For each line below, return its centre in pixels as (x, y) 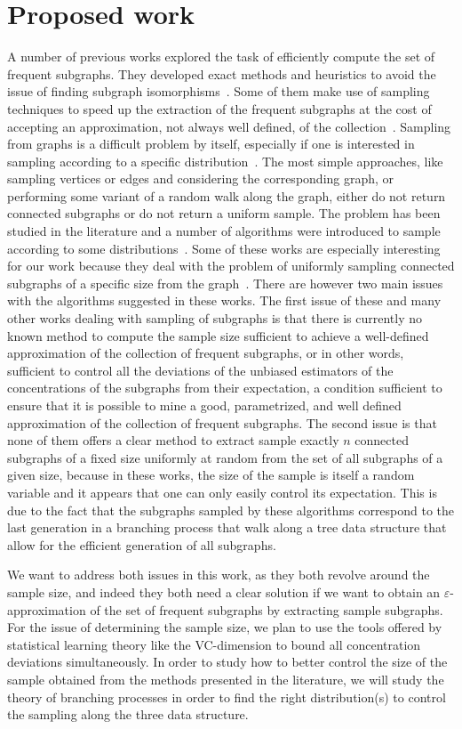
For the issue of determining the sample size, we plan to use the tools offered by (225, 627)
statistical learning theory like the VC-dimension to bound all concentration (214, 644)
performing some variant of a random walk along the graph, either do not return (227, 195)
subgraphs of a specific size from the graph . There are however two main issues (225, 283)
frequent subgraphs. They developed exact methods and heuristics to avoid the (222, 73)
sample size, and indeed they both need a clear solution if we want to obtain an (224, 591)
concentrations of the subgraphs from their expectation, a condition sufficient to (225, 388)
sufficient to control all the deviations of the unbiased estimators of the (200, 370)
